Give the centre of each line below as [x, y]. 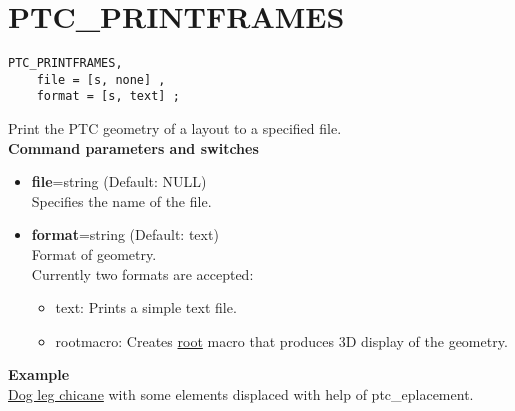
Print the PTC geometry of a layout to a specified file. [175, 128]
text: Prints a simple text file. [146, 307]
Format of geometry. [94, 254]
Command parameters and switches [133, 147]
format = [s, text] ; [108, 96]
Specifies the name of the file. [121, 200]
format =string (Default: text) [125, 234]
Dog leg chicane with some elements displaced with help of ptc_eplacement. [241, 394]
